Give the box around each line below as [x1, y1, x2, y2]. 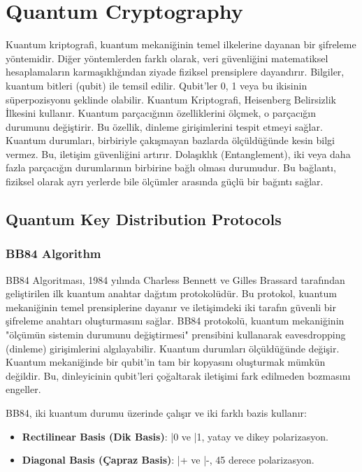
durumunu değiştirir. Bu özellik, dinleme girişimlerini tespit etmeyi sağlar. [6, 119, 323, 134]
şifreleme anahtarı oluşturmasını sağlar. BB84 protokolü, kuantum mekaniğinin [6, 313, 345, 328]
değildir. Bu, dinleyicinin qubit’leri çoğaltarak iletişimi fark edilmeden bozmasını [6, 368, 351, 382]
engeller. [6, 382, 41, 396]
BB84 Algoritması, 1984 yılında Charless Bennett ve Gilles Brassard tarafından [6, 272, 345, 287]
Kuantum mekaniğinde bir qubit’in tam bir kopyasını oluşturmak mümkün [6, 355, 326, 369]
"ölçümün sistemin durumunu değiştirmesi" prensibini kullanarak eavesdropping [6, 327, 346, 342]
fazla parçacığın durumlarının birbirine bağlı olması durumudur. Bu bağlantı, [6, 160, 336, 175]
